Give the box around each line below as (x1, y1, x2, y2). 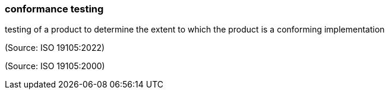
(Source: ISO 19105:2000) (5, 61, 105, 72)
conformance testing (5, 3, 104, 15)
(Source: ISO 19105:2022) (5, 43, 105, 53)
